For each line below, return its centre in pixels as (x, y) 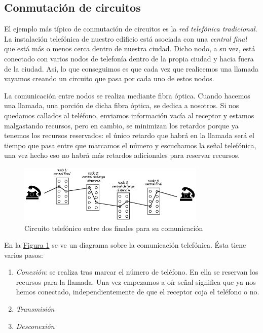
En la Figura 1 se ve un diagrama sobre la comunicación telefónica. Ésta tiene (125, 245)
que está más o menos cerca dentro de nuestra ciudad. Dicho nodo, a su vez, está (130, 48)
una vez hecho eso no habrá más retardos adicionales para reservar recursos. (122, 155)
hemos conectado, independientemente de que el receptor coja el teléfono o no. (138, 292)
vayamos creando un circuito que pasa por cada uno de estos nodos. (109, 78)
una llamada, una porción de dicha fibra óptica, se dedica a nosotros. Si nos (122, 105)
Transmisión (35, 309)
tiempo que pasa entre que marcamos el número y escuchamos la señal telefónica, (130, 145)
